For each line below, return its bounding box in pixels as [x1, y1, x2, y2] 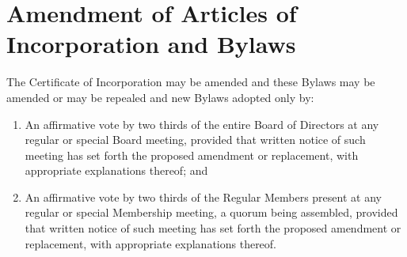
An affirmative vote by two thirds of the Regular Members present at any [25, 188, 382, 205]
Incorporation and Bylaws [6, 28, 296, 60]
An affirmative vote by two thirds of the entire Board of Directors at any [25, 115, 379, 132]
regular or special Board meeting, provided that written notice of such [25, 131, 366, 148]
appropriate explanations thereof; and [25, 162, 208, 179]
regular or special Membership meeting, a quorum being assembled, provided [25, 204, 398, 221]
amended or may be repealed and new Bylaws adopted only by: [6, 89, 314, 105]
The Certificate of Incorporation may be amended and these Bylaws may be [6, 74, 375, 90]
